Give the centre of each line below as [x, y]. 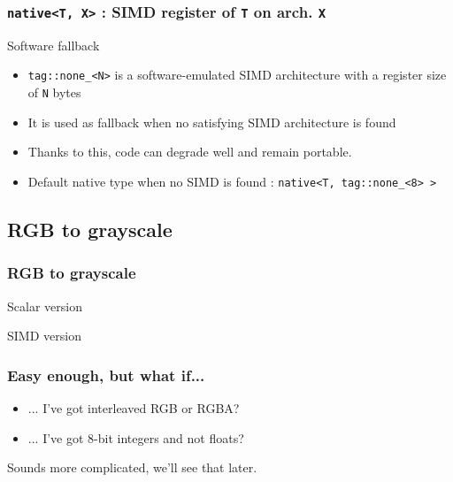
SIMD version [44, 336]
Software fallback [54, 45]
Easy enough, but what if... [106, 375]
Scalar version [45, 306]
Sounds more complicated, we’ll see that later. [132, 467]
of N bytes [54, 92]
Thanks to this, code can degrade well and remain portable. [190, 152]
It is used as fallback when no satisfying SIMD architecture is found [212, 122]
